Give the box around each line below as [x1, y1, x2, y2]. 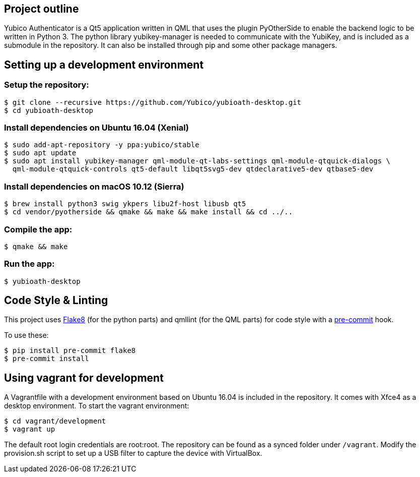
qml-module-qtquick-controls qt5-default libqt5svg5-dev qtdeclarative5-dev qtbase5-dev [12, 165, 374, 173]
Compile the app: [4, 224, 73, 234]
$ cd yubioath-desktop [4, 106, 94, 114]
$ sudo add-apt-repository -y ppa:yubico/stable [4, 141, 199, 149]
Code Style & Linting [4, 294, 108, 307]
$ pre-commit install [4, 354, 89, 363]
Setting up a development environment [4, 58, 204, 71]
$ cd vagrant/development [4, 417, 106, 426]
